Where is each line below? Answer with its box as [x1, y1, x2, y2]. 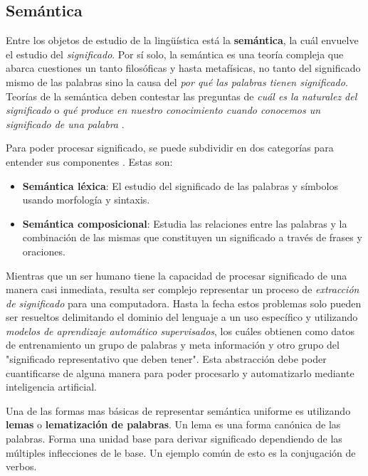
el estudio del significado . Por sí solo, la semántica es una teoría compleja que [6, 46, 344, 61]
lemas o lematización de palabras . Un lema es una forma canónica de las [6, 417, 341, 432]
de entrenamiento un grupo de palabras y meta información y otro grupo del [6, 337, 340, 352]
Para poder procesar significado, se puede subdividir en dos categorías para [6, 140, 334, 155]
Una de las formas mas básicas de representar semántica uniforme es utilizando [6, 403, 351, 418]
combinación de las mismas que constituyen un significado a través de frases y [22, 230, 362, 245]
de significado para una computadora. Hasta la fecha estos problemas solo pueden [6, 295, 362, 310]
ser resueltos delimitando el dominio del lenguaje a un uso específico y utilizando [6, 310, 358, 324]
